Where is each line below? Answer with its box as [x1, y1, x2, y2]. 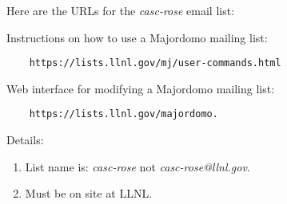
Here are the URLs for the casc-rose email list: [6, 2, 235, 18]
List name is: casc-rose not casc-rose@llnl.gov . [25, 158, 250, 175]
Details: [6, 131, 44, 148]
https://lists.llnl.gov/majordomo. [29, 108, 218, 120]
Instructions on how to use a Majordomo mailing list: [6, 29, 268, 45]
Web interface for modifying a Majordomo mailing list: [6, 80, 275, 96]
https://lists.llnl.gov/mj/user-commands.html [29, 57, 281, 69]
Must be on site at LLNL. [25, 185, 153, 202]
